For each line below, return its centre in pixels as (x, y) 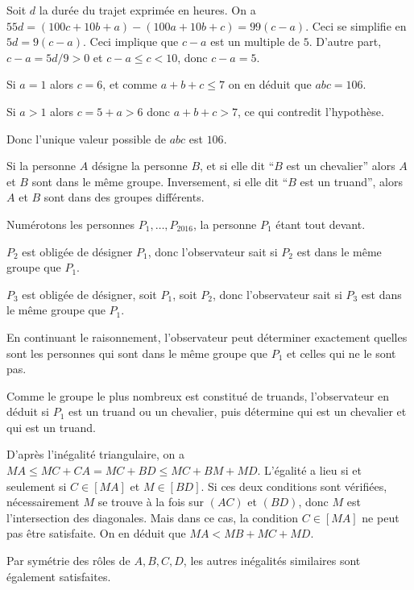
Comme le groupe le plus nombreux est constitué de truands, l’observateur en (198, 395)
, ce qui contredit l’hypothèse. (311, 111)
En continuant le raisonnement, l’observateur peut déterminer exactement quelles (207, 337)
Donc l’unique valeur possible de (86, 138)
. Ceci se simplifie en (356, 25)
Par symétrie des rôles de (68, 561)
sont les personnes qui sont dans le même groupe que (137, 353)
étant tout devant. (321, 224)
